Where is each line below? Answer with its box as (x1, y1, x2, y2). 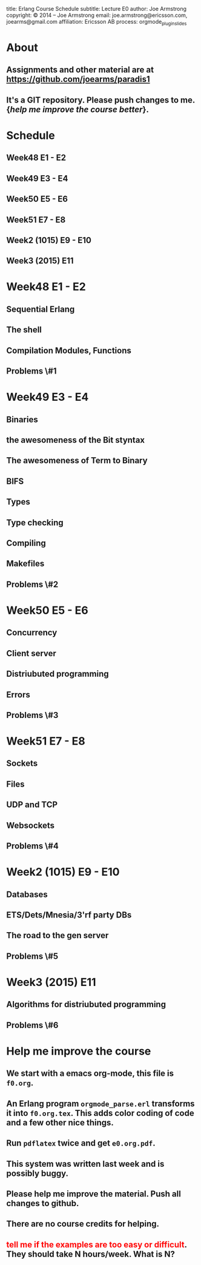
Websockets (6, 820, 55, 830)
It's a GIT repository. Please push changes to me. (6, 95, 196, 105)
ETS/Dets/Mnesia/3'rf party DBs (6, 910, 132, 920)
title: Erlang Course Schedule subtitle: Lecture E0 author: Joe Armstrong (6, 5, 186, 12)
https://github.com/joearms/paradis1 (6, 74, 150, 84)
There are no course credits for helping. (6, 1219, 159, 1229)
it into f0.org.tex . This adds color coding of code (6, 1108, 195, 1118)
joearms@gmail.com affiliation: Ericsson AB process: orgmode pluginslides (6, 18, 187, 27)
